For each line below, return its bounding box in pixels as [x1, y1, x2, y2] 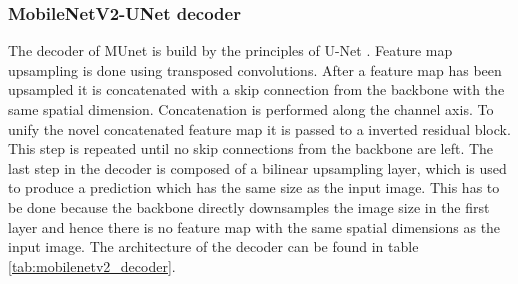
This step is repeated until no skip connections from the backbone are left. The [8, 138, 494, 159]
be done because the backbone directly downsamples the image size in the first [8, 196, 490, 217]
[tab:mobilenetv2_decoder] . [8, 255, 176, 276]
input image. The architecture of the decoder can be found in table [8, 236, 419, 257]
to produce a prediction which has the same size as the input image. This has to [8, 177, 500, 198]
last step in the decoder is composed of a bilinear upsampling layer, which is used [8, 157, 507, 178]
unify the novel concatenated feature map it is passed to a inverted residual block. [8, 118, 511, 139]
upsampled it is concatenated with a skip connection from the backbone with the [8, 79, 505, 100]
